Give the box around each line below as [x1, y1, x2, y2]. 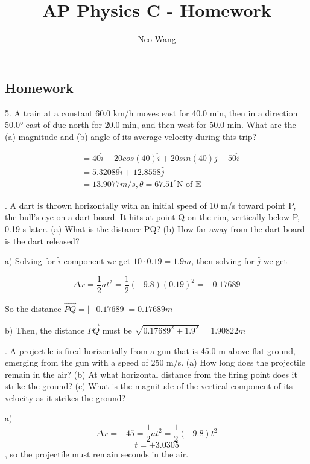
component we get [63, 255, 131, 267]
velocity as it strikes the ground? [5, 391, 126, 404]
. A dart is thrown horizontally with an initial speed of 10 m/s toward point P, [5, 199, 296, 211]
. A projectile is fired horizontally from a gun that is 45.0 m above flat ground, [5, 344, 296, 357]
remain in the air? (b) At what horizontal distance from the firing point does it [5, 367, 297, 380]
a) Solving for [5, 255, 55, 267]
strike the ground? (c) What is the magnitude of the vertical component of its [5, 380, 293, 392]
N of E [176, 180, 201, 189]
